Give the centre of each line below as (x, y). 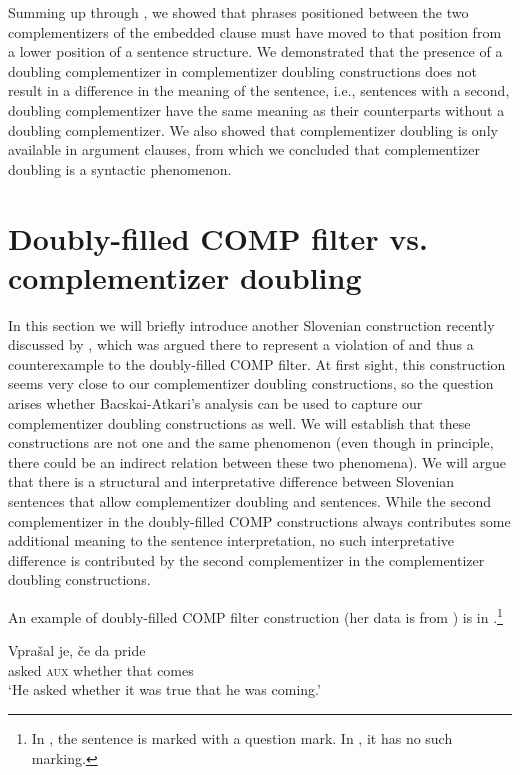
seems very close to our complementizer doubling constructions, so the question (251, 383)
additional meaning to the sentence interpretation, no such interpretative (231, 540)
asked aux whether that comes (101, 669)
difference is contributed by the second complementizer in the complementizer (246, 559)
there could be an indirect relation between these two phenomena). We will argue (257, 461)
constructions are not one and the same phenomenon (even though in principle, (251, 442)
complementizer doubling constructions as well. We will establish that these (239, 422)
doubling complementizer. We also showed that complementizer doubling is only (253, 129)
